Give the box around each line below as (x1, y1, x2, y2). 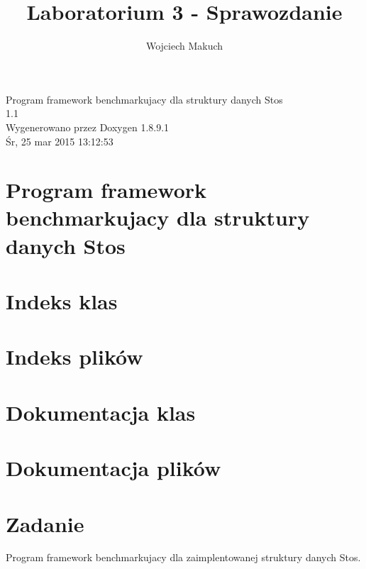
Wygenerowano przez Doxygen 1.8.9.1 (6, 119, 170, 134)
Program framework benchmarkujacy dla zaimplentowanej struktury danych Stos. (6, 550, 361, 565)
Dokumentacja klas (6, 397, 196, 426)
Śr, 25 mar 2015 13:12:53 (6, 133, 113, 148)
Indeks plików (6, 342, 143, 371)
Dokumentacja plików (6, 453, 221, 482)
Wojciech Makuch (145, 38, 223, 53)
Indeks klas (6, 287, 118, 316)
